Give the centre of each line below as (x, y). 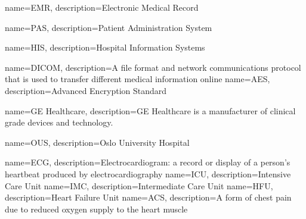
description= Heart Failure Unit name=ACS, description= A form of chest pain (148, 197)
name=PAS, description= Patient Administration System (109, 27)
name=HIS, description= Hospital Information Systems (105, 47)
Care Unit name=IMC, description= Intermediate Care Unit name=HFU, (139, 185)
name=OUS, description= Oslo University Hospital (97, 142)
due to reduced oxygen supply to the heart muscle (96, 209)
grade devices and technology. (59, 122)
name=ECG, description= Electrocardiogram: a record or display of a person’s (148, 162)
